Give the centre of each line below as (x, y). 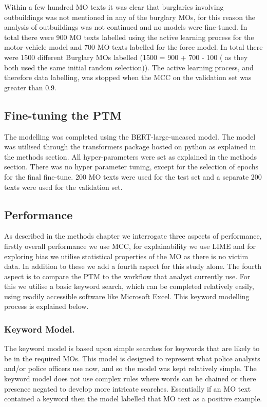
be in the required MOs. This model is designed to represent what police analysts (132, 358)
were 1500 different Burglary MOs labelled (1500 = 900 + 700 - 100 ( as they (126, 57)
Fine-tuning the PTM (63, 115)
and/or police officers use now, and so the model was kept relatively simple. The (130, 368)
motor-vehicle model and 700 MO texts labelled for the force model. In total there (133, 47)
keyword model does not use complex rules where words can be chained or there (130, 379)
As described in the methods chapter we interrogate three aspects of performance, (133, 236)
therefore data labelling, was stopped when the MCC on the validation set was (128, 77)
